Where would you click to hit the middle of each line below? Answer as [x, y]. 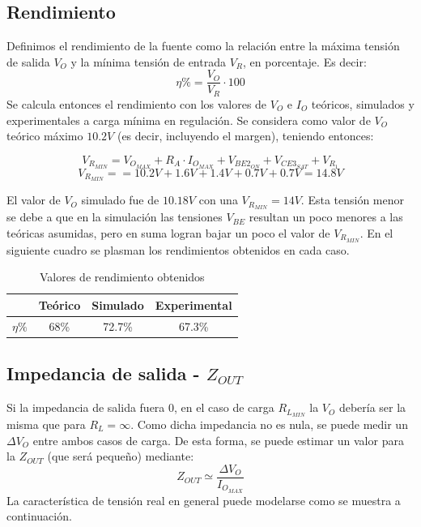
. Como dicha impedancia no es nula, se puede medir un [269, 424]
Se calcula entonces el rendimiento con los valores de [137, 103]
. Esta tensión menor [353, 200]
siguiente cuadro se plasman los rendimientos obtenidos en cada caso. [178, 249]
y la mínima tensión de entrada [148, 61]
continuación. [39, 516]
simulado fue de [120, 200]
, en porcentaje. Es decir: [305, 61]
